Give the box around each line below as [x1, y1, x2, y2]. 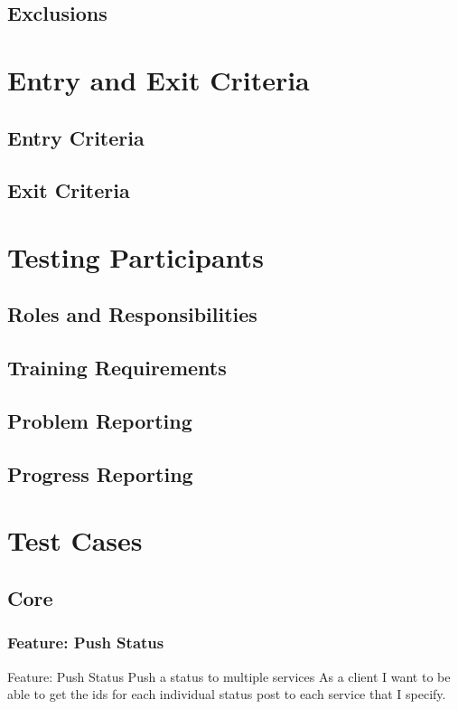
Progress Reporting [7, 459, 193, 487]
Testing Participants [7, 238, 264, 275]
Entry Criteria [7, 123, 145, 151]
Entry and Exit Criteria [7, 61, 310, 98]
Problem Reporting [7, 407, 192, 435]
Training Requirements [7, 354, 227, 382]
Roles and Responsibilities [7, 300, 257, 328]
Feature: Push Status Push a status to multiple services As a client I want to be [7, 666, 451, 685]
